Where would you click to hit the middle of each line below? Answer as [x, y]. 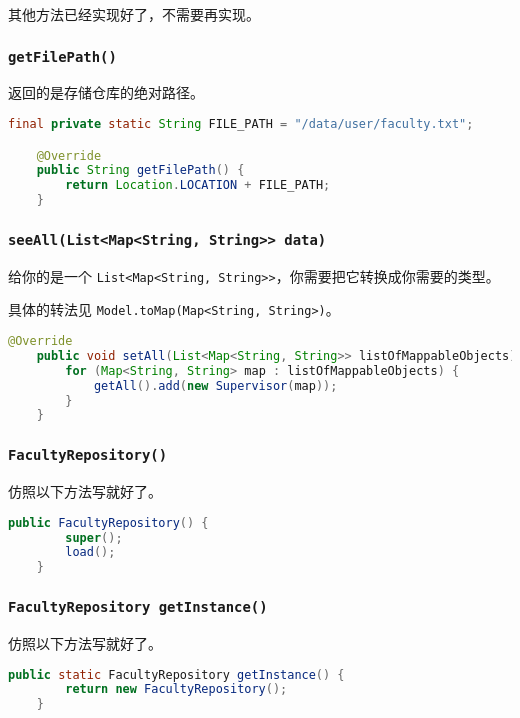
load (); [90, 552]
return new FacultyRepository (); [176, 689]
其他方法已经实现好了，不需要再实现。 [134, 14]
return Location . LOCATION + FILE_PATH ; [198, 185]
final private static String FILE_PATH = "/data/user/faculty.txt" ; [241, 123]
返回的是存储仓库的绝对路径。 [106, 92]
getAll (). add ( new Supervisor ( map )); [215, 385]
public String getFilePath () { [140, 170]
